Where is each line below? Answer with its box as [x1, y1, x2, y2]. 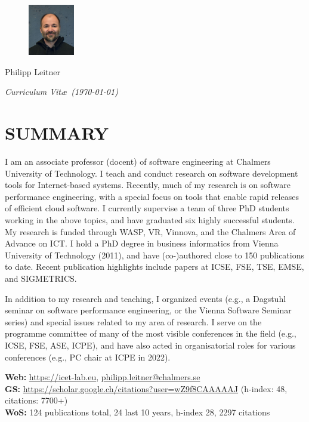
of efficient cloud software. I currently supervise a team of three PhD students [5, 202, 289, 214]
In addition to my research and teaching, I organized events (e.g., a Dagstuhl [5, 292, 286, 304]
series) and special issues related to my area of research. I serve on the [5, 315, 262, 328]
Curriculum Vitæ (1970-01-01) [5, 85, 118, 98]
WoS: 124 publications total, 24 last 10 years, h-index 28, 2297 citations [5, 405, 270, 418]
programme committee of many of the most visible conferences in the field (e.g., [5, 327, 296, 340]
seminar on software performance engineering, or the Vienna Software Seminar [5, 304, 292, 316]
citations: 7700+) [5, 394, 68, 406]
